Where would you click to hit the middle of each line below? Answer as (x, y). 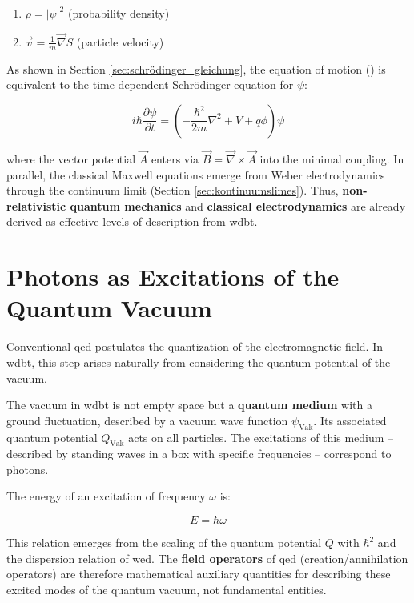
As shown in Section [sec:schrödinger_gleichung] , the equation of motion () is (196, 68)
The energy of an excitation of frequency (106, 496)
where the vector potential (71, 159)
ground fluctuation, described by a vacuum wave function (147, 420)
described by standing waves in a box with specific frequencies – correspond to (199, 454)
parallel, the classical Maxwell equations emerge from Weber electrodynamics (196, 174)
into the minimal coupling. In (332, 159)
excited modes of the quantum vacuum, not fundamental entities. (167, 589)
